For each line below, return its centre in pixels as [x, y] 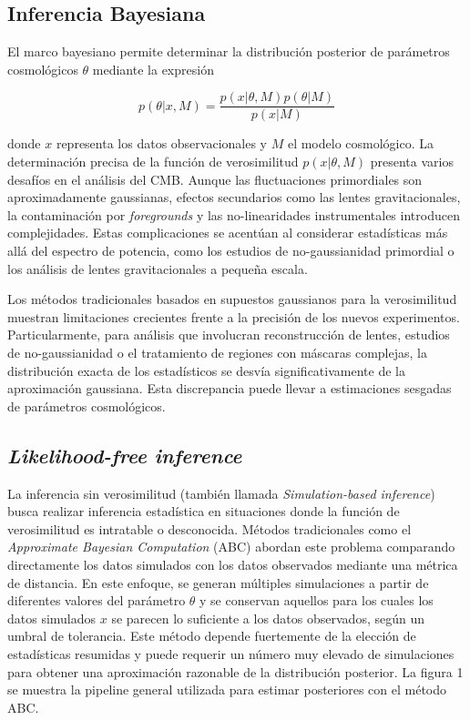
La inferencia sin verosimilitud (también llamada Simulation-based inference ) [221, 493]
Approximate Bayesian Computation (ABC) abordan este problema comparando [231, 547]
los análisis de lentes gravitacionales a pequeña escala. [158, 268]
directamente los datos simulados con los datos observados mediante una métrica [233, 564]
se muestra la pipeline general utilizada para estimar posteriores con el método [227, 690]
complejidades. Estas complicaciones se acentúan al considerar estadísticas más [228, 233]
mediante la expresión [153, 69]
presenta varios [412, 162]
